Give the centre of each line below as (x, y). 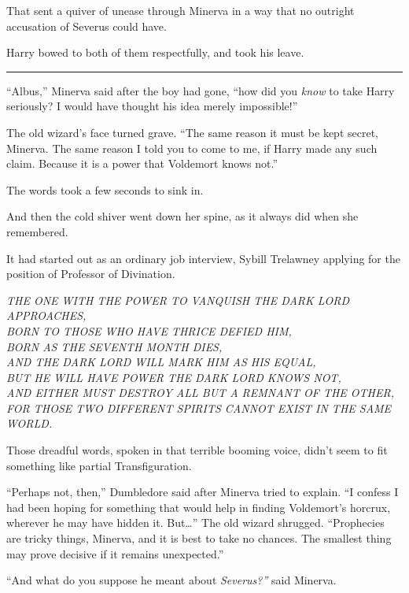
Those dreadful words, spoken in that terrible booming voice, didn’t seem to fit (197, 450)
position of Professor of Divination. (91, 274)
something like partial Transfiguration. (99, 465)
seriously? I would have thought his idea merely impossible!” (152, 106)
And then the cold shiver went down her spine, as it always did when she (182, 216)
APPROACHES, (46, 315)
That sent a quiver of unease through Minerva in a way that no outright (181, 10)
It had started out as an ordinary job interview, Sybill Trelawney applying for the (203, 258)
